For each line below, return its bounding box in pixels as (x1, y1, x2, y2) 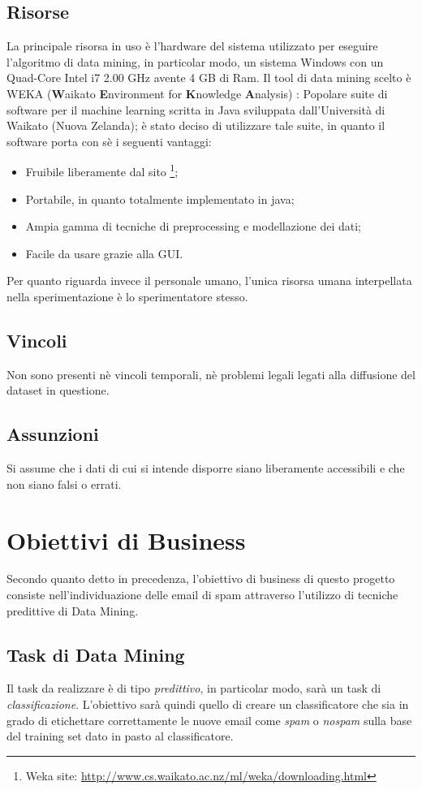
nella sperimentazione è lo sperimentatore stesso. (6, 287, 248, 304)
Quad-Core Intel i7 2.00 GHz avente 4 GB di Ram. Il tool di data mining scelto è (6, 69, 411, 86)
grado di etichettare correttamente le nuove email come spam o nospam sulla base (6, 711, 412, 728)
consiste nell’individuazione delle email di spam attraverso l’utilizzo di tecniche (6, 586, 398, 603)
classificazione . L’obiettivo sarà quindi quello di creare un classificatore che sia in (6, 696, 409, 713)
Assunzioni (6, 421, 99, 447)
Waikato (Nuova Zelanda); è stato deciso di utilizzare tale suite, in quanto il (6, 117, 385, 134)
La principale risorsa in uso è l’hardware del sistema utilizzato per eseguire (6, 37, 378, 54)
